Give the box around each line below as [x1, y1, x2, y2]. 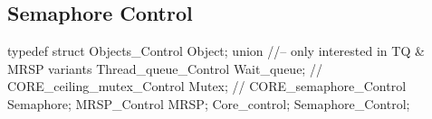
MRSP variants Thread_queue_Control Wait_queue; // [7, 59, 322, 78]
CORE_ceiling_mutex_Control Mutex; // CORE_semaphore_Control [7, 77, 407, 96]
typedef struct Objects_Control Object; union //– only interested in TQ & [7, 41, 425, 60]
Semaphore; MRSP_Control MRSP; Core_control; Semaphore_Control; [7, 94, 410, 113]
